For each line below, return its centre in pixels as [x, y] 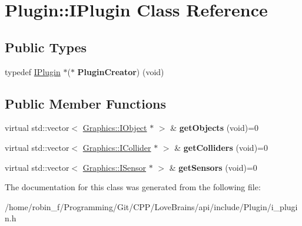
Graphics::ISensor [115, 167]
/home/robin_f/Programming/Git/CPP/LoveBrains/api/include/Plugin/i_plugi [151, 206]
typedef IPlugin [33, 71]
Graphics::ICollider [117, 147]
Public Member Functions [85, 103]
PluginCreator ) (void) [121, 71]
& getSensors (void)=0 [213, 167]
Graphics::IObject [115, 128]
